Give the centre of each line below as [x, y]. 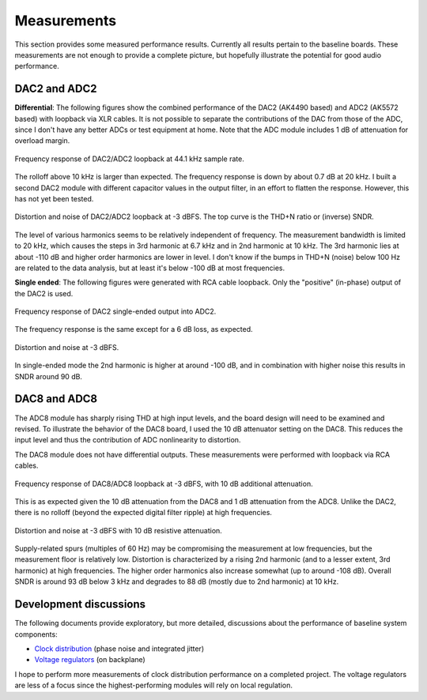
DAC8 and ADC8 [56, 399]
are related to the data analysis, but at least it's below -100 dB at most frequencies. [149, 268]
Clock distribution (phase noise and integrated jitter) [119, 649]
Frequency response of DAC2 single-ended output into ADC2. [115, 311]
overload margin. [42, 141]
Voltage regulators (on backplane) [90, 660]
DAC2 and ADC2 [56, 89]
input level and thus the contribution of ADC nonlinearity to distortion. [128, 440]
